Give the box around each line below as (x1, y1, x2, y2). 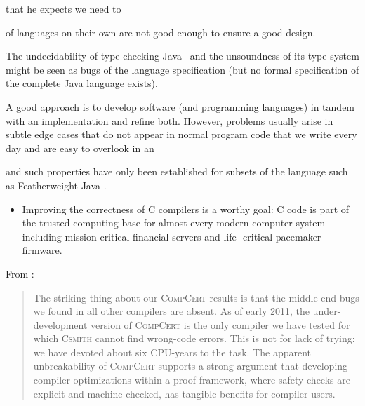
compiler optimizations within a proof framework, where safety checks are (33, 372, 350, 387)
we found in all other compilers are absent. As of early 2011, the (33, 304, 310, 318)
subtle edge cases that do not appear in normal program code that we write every (6, 127, 357, 142)
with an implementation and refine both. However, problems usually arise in (6, 113, 333, 128)
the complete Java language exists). (6, 76, 158, 90)
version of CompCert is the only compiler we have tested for (91, 317, 350, 332)
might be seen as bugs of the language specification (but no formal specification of (6, 62, 359, 76)
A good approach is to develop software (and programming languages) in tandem (6, 99, 355, 114)
